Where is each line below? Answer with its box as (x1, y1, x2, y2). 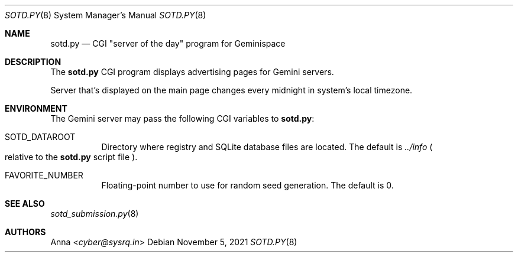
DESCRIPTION (5, 57, 61, 67)
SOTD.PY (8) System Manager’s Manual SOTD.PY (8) (5, 10, 206, 20)
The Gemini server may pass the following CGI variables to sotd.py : (50, 113, 315, 123)
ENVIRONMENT (5, 103, 67, 113)
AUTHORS (5, 227, 46, 237)
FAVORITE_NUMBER (5, 170, 83, 180)
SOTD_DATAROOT (5, 132, 76, 142)
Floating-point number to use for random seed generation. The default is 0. (101, 180, 394, 190)
